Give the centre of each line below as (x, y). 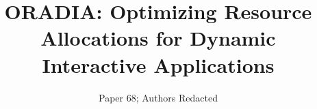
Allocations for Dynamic (158, 38)
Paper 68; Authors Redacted (158, 97)
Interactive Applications (158, 64)
